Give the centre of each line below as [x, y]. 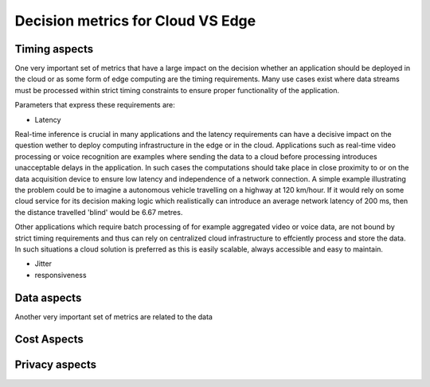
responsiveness [61, 275]
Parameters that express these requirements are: [95, 105]
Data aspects [48, 297]
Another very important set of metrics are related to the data [113, 317]
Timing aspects [54, 49]
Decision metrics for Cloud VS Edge [135, 21]
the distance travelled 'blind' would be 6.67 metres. [99, 212]
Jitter [43, 264]
